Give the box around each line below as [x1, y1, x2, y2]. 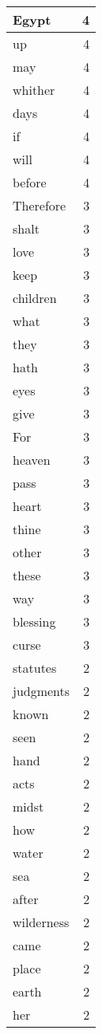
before [13, 173, 47, 191]
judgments [13, 682, 70, 700]
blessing [13, 612, 56, 631]
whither [13, 81, 55, 99]
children [13, 289, 57, 307]
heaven [13, 450, 51, 469]
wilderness [13, 913, 70, 931]
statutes [13, 659, 57, 677]
